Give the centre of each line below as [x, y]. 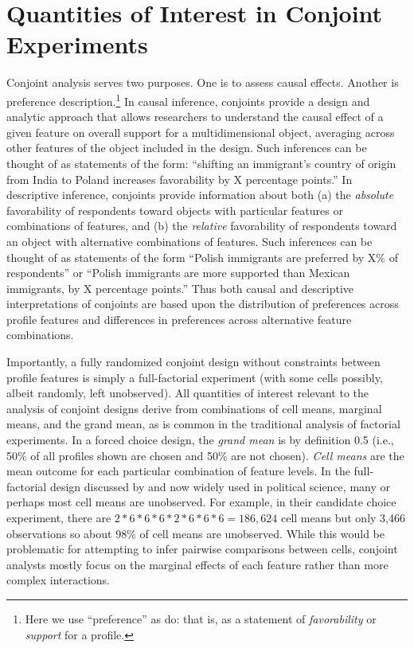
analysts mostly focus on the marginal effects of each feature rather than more [197, 564]
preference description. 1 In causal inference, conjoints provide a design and [188, 100]
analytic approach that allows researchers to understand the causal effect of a [195, 117]
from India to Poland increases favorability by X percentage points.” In [180, 179]
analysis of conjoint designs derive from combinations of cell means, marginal [194, 408]
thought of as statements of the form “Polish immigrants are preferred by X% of [202, 257]
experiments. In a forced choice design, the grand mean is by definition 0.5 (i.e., [200, 440]
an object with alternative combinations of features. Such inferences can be [189, 241]
